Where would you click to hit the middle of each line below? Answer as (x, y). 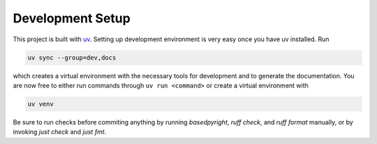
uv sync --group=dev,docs (72, 57)
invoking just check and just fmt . (60, 132)
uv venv (40, 104)
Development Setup (72, 18)
